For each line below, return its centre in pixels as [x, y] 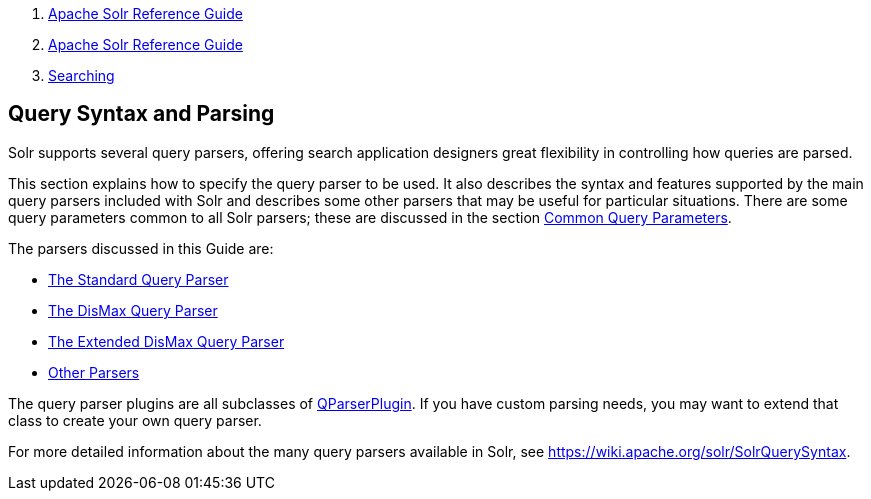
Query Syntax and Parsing [141, 114]
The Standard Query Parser [138, 279]
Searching [81, 75]
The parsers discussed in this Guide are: [141, 248]
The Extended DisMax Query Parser [166, 341]
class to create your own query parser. [135, 420]
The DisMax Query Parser [133, 310]
